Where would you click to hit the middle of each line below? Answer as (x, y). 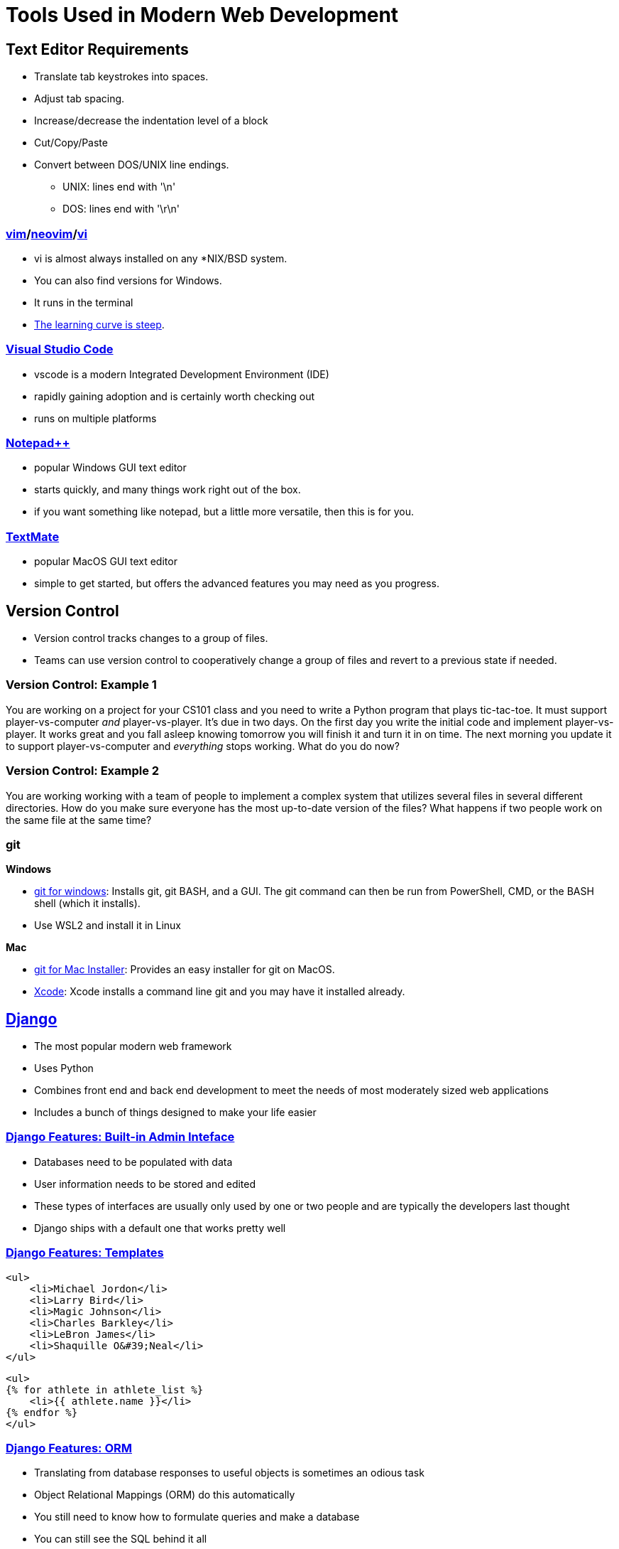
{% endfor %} (42, 1412)
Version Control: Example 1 (81, 685)
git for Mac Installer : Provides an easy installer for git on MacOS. (185, 970)
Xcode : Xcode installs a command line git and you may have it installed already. (220, 992)
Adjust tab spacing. (80, 99)
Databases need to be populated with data (133, 1162)
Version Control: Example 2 (83, 771)
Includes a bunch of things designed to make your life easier (175, 1113)
